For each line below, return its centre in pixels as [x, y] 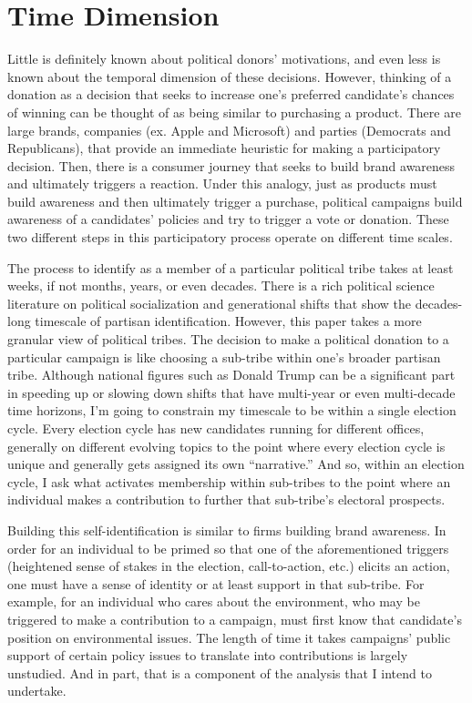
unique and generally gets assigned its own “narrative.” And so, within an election [236, 464]
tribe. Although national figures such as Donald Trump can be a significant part [231, 375]
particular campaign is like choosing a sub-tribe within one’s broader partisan [224, 357]
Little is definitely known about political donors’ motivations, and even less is [224, 59]
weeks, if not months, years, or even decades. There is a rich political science [221, 285]
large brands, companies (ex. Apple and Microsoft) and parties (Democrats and [229, 130]
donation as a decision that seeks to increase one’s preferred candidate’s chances [231, 94]
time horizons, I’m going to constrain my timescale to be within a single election [232, 410]
